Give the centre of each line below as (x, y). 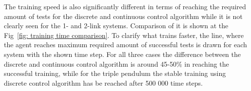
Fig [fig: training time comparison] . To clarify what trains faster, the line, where (124, 35)
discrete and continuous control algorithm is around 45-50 (90, 64)
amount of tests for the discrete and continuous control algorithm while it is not (123, 16)
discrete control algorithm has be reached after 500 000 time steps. (104, 82)
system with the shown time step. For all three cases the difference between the (123, 54)
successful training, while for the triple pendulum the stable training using (115, 73)
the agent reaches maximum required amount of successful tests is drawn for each (125, 45)
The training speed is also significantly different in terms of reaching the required (125, 6)
